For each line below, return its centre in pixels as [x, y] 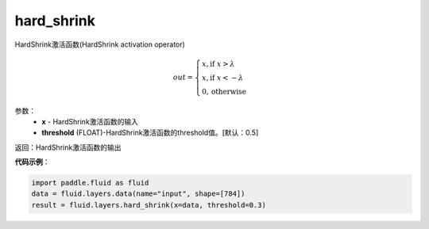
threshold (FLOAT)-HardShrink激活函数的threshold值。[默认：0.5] [150, 133]
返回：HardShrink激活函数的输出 [68, 147]
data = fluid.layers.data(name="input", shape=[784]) [138, 194]
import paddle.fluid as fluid [90, 183]
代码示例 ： [32, 162]
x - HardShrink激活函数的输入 [90, 121]
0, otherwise [224, 92]
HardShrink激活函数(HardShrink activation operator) [100, 44]
